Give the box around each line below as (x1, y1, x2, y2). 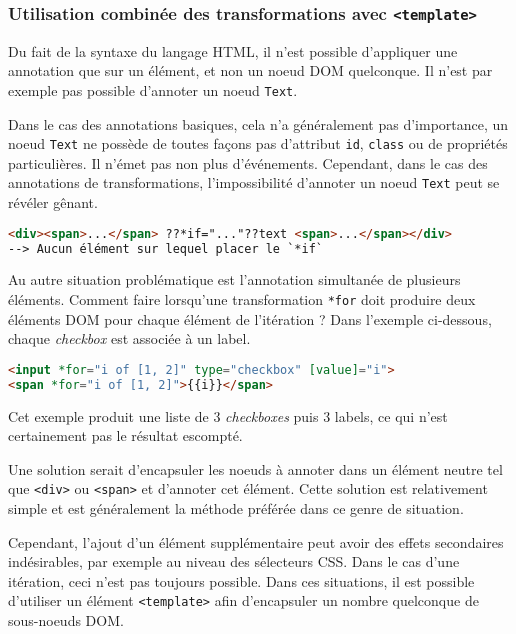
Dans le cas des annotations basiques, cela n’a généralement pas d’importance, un (8, 113, 509, 134)
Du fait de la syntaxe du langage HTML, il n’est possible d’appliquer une (8, 40, 458, 61)
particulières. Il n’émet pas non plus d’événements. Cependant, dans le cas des (8, 152, 488, 173)
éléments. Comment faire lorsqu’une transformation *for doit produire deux (8, 289, 476, 310)
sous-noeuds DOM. (8, 610, 124, 631)
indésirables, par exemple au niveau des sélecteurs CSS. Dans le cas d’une (8, 551, 460, 572)
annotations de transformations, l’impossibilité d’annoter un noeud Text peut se (8, 172, 500, 193)
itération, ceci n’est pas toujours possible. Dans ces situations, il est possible (8, 570, 475, 591)
